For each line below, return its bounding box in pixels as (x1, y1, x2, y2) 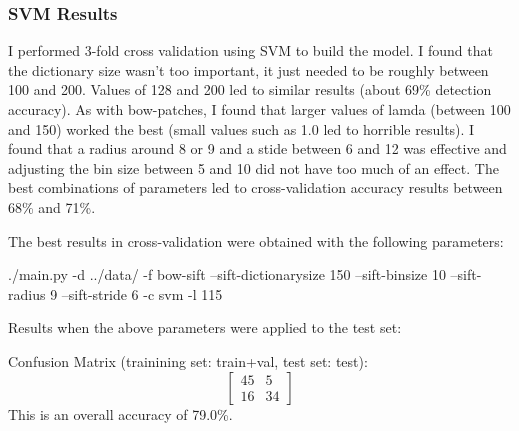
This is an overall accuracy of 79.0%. (8, 403, 233, 424)
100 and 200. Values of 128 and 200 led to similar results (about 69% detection (8, 79, 492, 100)
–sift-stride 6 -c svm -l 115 (61, 283, 223, 304)
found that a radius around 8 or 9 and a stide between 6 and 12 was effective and (8, 138, 507, 159)
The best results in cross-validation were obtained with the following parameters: (8, 230, 504, 251)
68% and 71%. (8, 196, 96, 217)
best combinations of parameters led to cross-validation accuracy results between (8, 177, 503, 198)
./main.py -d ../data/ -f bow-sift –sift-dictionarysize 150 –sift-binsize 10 (8, 264, 446, 285)
